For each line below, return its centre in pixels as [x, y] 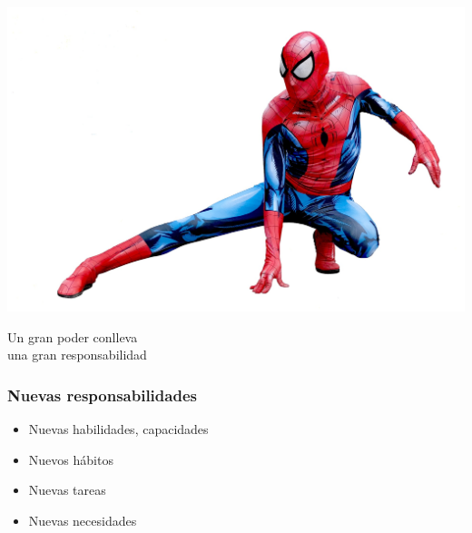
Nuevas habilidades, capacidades [118, 429]
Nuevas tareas [67, 490]
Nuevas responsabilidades [102, 395]
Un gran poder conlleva [73, 336]
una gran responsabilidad [77, 355]
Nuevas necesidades [83, 520]
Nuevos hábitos [71, 459]
